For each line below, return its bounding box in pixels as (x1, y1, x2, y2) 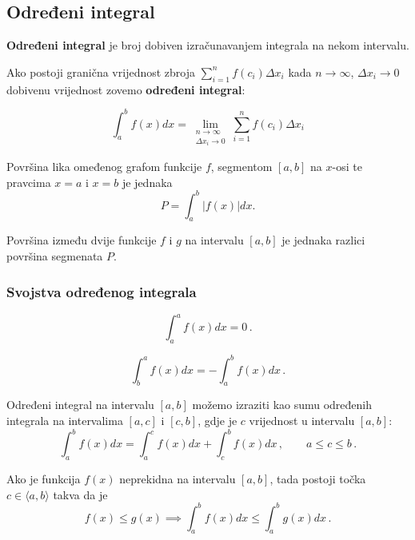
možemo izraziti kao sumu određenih (192, 396, 373, 413)
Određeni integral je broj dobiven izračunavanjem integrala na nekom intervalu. (6, 37, 409, 54)
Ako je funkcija (6, 470, 81, 486)
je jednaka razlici (281, 232, 365, 248)
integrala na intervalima (6, 412, 123, 429)
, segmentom (210, 157, 273, 174)
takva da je (53, 486, 108, 502)
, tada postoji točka (269, 470, 366, 486)
